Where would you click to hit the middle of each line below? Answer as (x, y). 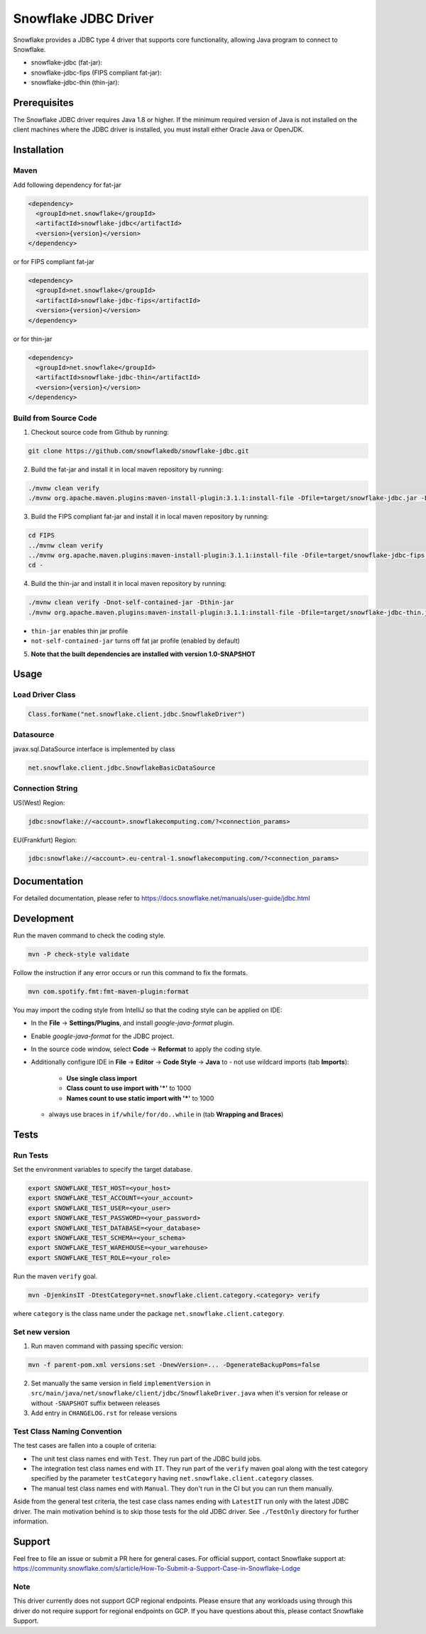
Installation (38, 150)
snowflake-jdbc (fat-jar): (67, 62)
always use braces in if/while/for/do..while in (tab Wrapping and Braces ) (166, 1114)
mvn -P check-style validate (79, 954)
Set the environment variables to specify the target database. (103, 1170)
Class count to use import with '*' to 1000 (129, 1088)
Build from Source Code (55, 418)
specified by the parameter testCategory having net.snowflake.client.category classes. (172, 1478)
